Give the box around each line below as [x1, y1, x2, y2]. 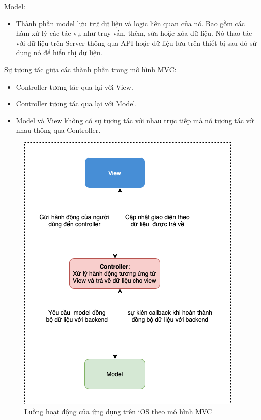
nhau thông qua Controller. [16, 125, 101, 135]
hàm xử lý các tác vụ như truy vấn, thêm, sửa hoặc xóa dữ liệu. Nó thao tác [16, 28, 252, 38]
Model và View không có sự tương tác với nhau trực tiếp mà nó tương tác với [16, 115, 255, 125]
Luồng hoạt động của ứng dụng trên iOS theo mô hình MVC [24, 406, 212, 416]
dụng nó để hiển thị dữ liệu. [16, 47, 102, 58]
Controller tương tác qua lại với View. [16, 81, 133, 92]
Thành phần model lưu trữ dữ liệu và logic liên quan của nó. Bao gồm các [16, 18, 245, 28]
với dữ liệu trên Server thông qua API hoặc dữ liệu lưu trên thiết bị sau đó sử [16, 37, 257, 48]
